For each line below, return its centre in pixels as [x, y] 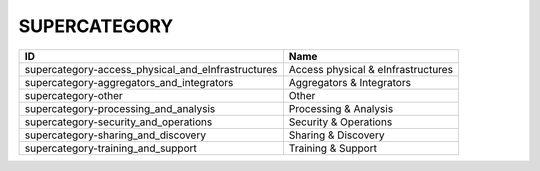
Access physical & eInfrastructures [371, 69]
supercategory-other [74, 95]
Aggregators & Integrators [350, 82]
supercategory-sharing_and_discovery [115, 135]
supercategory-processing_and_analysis [120, 108]
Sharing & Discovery [336, 135]
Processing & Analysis [341, 108]
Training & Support [332, 148]
